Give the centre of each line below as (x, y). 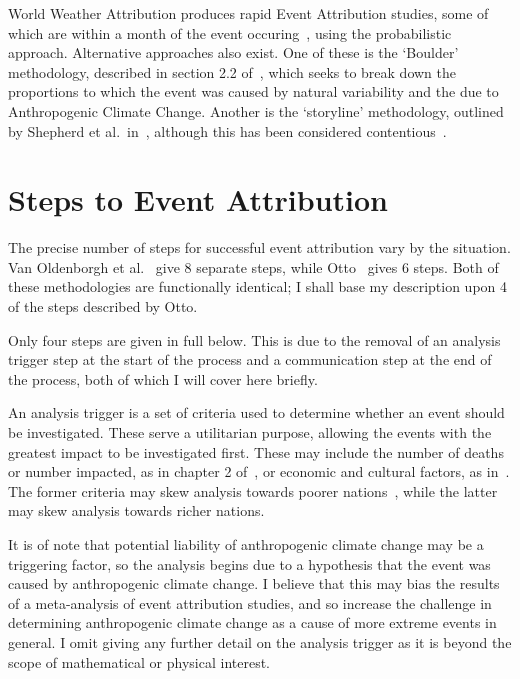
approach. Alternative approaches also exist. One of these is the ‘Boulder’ (233, 52)
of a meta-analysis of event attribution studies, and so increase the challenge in (250, 602)
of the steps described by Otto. (103, 306)
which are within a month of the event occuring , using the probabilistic (230, 32)
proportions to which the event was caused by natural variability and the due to (253, 91)
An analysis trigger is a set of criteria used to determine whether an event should (256, 412)
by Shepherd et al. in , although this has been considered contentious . (227, 130)
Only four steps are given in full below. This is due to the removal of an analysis (254, 339)
